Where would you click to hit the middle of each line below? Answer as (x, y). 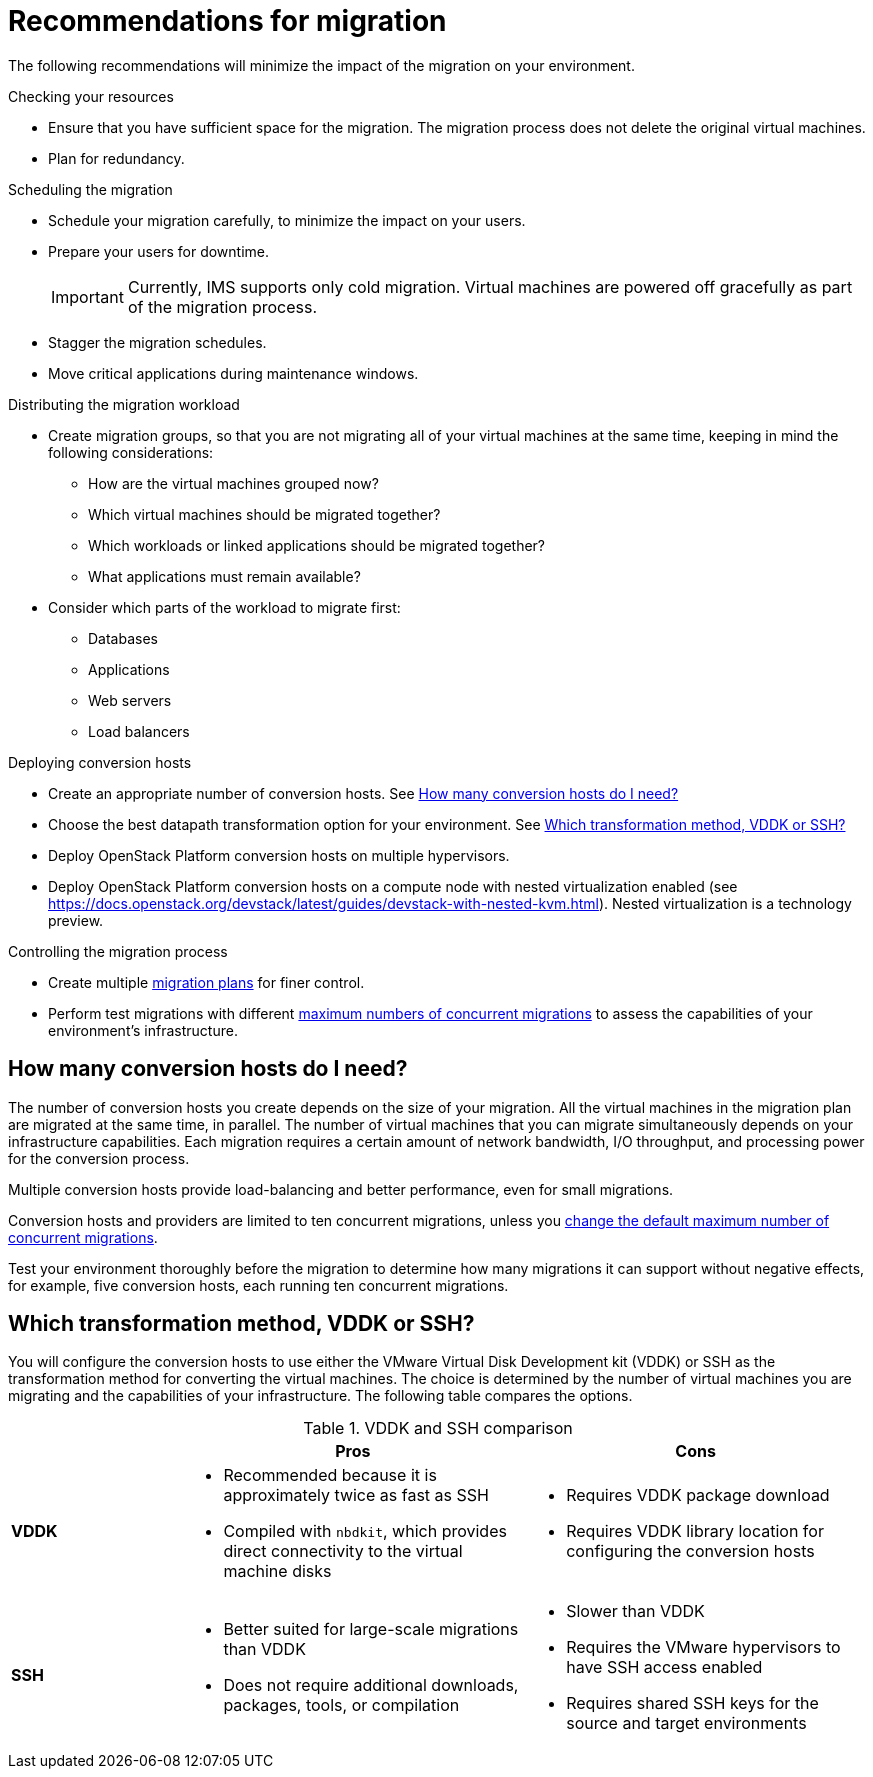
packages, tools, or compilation (341, 1705)
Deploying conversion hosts (100, 762)
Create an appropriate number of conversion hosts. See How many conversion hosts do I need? (363, 793)
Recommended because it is (330, 1475)
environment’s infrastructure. (143, 1030)
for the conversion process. (99, 1158)
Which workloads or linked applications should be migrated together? (317, 545)
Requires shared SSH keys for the (692, 1703)
